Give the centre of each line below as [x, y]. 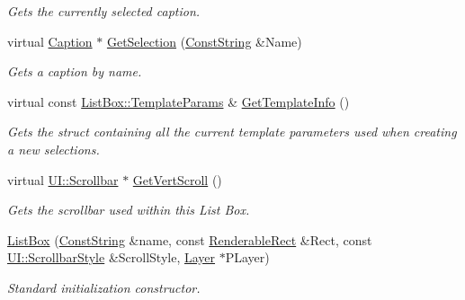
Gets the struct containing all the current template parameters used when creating [232, 132]
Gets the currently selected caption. [104, 11]
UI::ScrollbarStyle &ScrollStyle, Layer [112, 257]
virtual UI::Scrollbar [63, 179]
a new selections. [54, 149]
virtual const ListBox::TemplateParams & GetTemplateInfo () [179, 101]
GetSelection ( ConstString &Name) [204, 41]
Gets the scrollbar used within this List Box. [129, 210]
